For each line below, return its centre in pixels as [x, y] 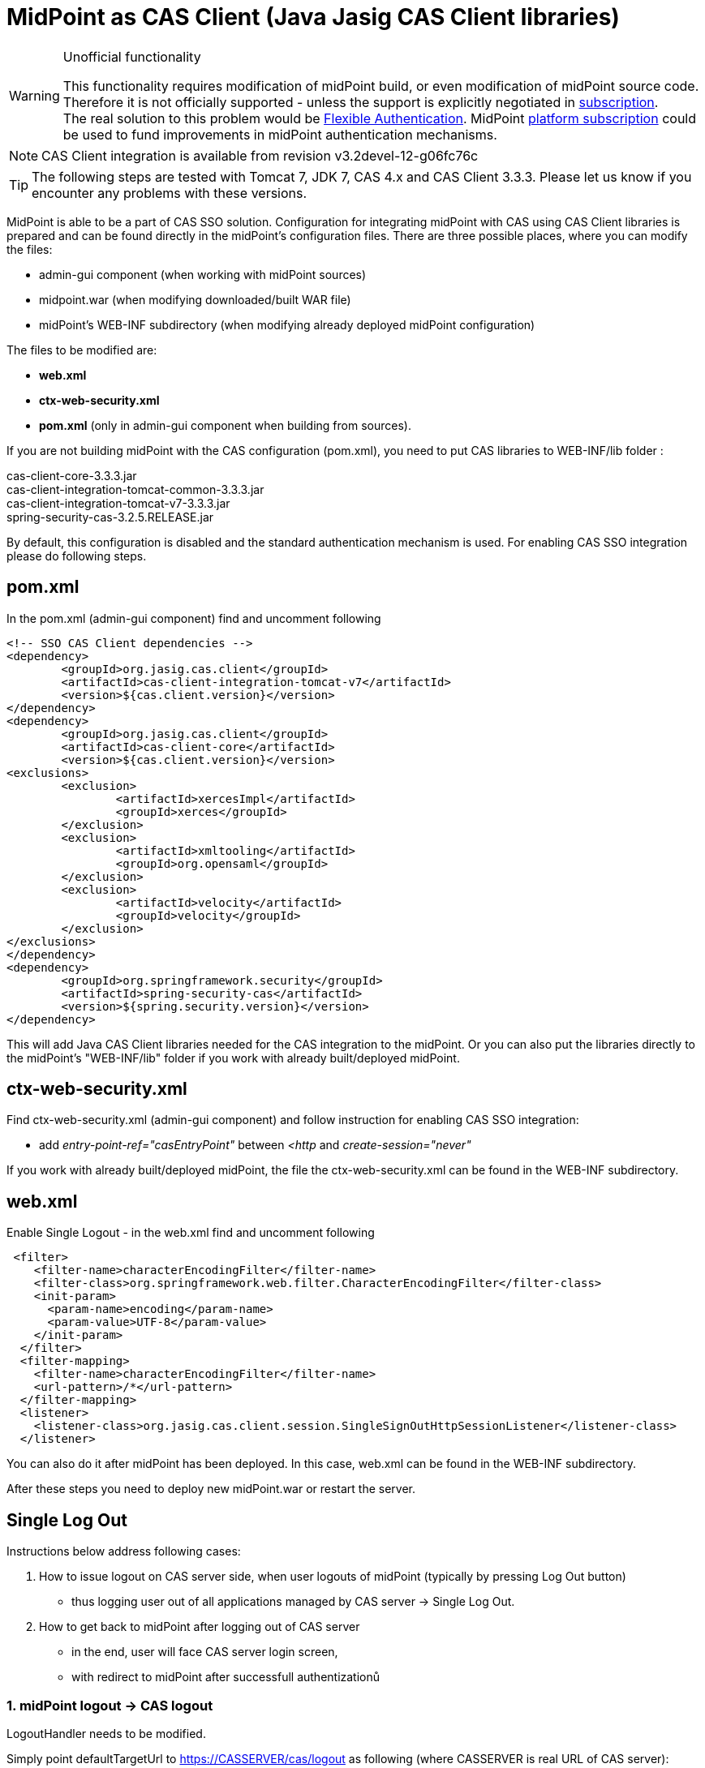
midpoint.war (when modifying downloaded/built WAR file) [195, 299]
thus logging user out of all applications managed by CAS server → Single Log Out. [293, 1602]
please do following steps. [77, 556]
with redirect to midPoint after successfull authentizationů [226, 1677]
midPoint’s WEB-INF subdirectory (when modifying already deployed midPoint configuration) [287, 324]
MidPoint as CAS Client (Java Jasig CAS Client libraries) [313, 17]
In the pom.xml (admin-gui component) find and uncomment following [194, 618]
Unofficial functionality [132, 56]
